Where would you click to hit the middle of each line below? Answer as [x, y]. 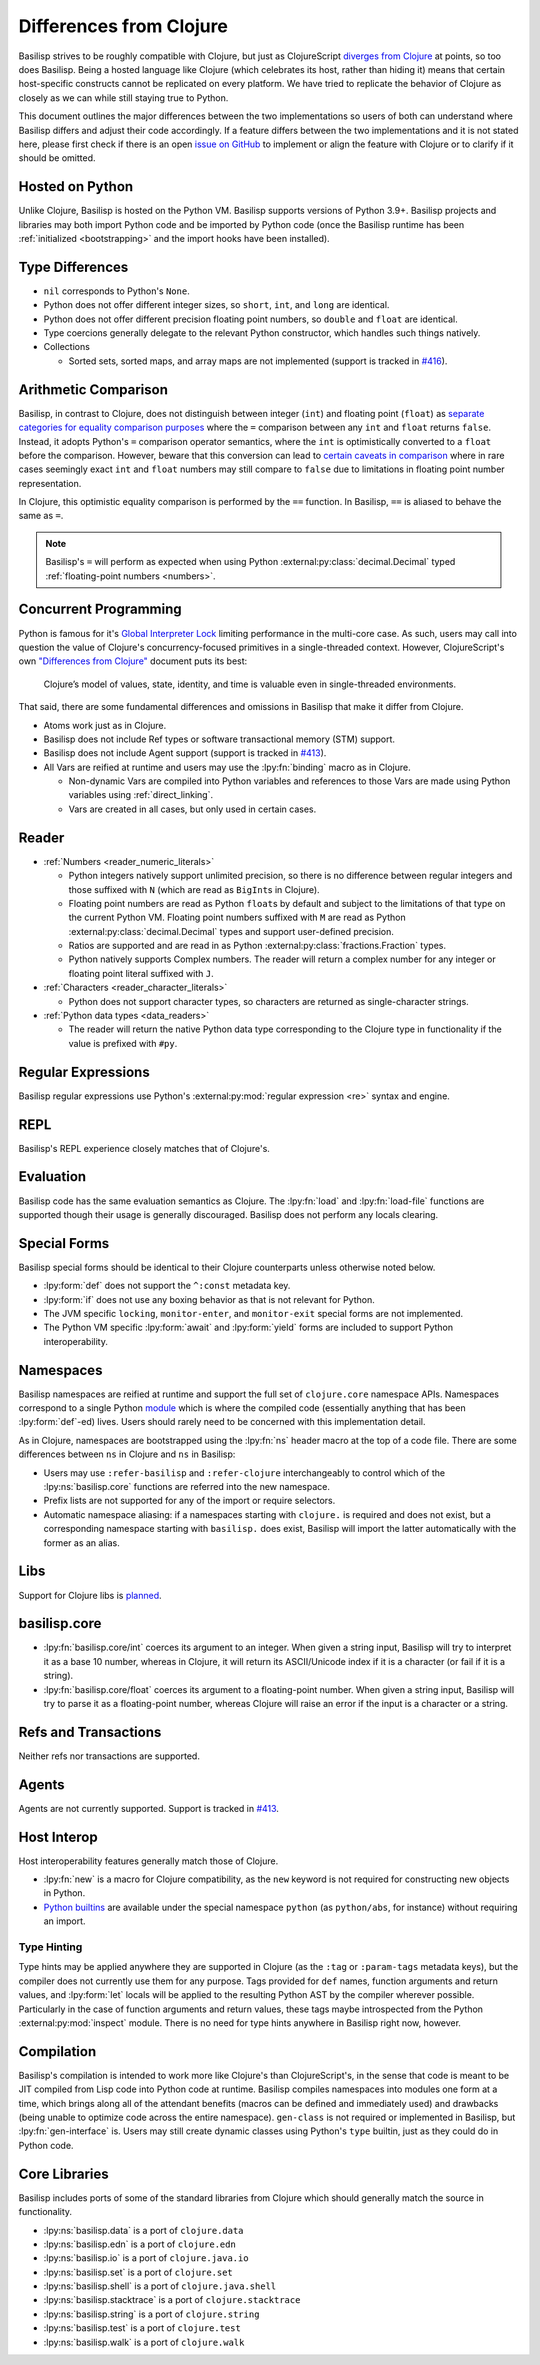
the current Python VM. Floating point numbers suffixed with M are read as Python [237, 917]
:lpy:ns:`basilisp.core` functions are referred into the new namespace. [186, 1487]
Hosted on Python [76, 186]
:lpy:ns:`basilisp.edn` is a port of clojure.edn [140, 2244]
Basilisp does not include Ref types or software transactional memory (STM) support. [219, 739]
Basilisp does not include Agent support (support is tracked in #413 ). [185, 753]
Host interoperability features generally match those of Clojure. [148, 1861]
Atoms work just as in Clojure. [105, 725]
